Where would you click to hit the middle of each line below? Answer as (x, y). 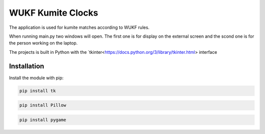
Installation (26, 66)
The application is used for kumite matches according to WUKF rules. (79, 27)
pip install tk (38, 91)
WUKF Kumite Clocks (53, 13)
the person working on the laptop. (43, 43)
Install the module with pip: (36, 78)
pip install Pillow (43, 105)
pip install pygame (43, 120)
